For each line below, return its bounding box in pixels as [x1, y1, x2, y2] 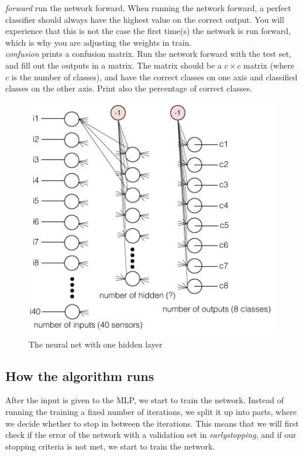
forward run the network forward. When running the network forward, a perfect [5, 2, 291, 13]
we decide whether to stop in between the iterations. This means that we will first [5, 417, 299, 429]
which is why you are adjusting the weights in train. [5, 36, 192, 48]
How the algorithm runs [5, 366, 154, 384]
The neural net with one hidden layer [29, 338, 163, 350]
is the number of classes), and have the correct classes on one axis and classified [11, 70, 298, 83]
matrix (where [243, 59, 294, 71]
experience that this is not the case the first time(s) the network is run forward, [5, 25, 291, 37]
